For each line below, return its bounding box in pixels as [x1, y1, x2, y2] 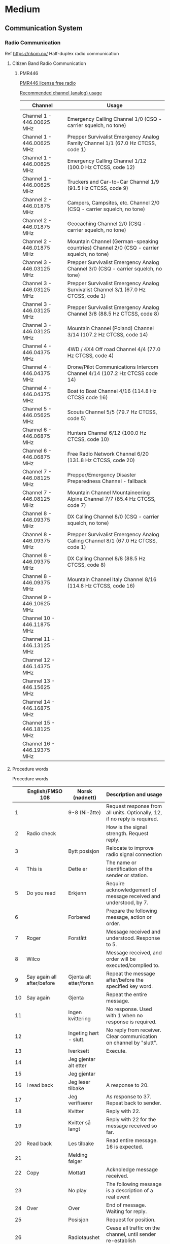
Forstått [68, 935, 87, 942]
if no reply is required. [106, 815, 158, 822]
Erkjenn [68, 889, 87, 896]
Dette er [68, 865, 88, 872]
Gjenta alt [68, 973, 91, 980]
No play [68, 1187, 87, 1194]
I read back [26, 1082, 54, 1089]
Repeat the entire [106, 991, 148, 998]
